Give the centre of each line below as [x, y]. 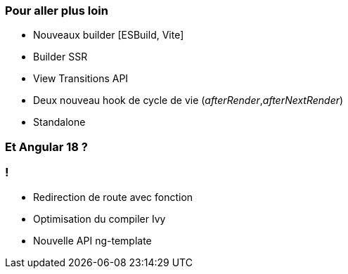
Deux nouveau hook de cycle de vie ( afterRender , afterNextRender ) [188, 100]
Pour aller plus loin [57, 11]
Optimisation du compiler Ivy [99, 218]
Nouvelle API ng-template [92, 240]
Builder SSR [60, 57]
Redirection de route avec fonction [113, 197]
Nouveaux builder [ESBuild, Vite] [109, 35]
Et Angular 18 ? [46, 146]
